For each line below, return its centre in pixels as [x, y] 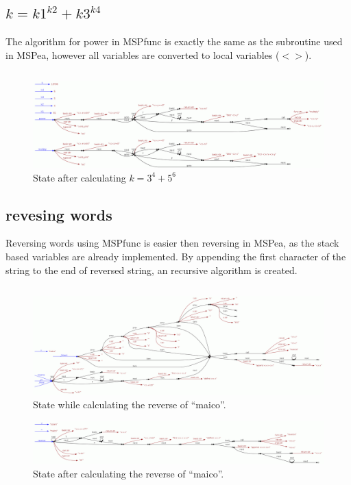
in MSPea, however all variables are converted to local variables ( [143, 54]
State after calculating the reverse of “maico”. [129, 474]
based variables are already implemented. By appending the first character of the [176, 257]
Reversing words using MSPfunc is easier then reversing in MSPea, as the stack [172, 243]
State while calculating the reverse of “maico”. [130, 404]
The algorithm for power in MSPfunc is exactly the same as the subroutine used [174, 41]
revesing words [59, 214]
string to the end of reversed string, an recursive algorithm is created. [152, 270]
